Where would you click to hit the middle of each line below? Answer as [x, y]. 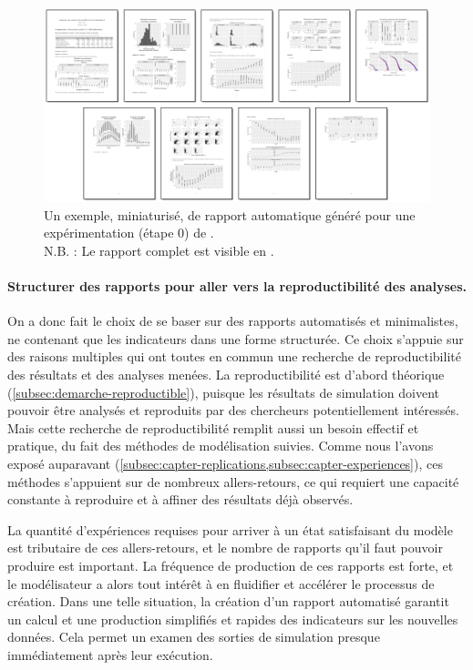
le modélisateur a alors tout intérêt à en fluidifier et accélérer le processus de [221, 583]
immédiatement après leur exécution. [110, 654]
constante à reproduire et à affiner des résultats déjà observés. [180, 499]
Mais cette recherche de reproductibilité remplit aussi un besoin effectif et [213, 427]
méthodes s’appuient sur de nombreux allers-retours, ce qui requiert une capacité [233, 481]
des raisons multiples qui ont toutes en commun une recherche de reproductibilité [234, 356]
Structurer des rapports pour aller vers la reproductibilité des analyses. [237, 286]
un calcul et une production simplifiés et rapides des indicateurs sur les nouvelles [233, 619]
